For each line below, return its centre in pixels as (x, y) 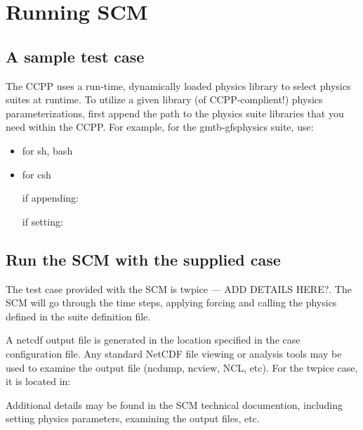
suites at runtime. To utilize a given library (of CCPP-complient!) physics (164, 99)
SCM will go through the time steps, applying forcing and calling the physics (171, 302)
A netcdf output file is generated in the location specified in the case (153, 340)
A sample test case (75, 56)
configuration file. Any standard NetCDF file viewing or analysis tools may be (174, 353)
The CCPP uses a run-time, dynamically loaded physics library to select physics (178, 85)
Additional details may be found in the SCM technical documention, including (174, 404)
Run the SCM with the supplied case (143, 259)
